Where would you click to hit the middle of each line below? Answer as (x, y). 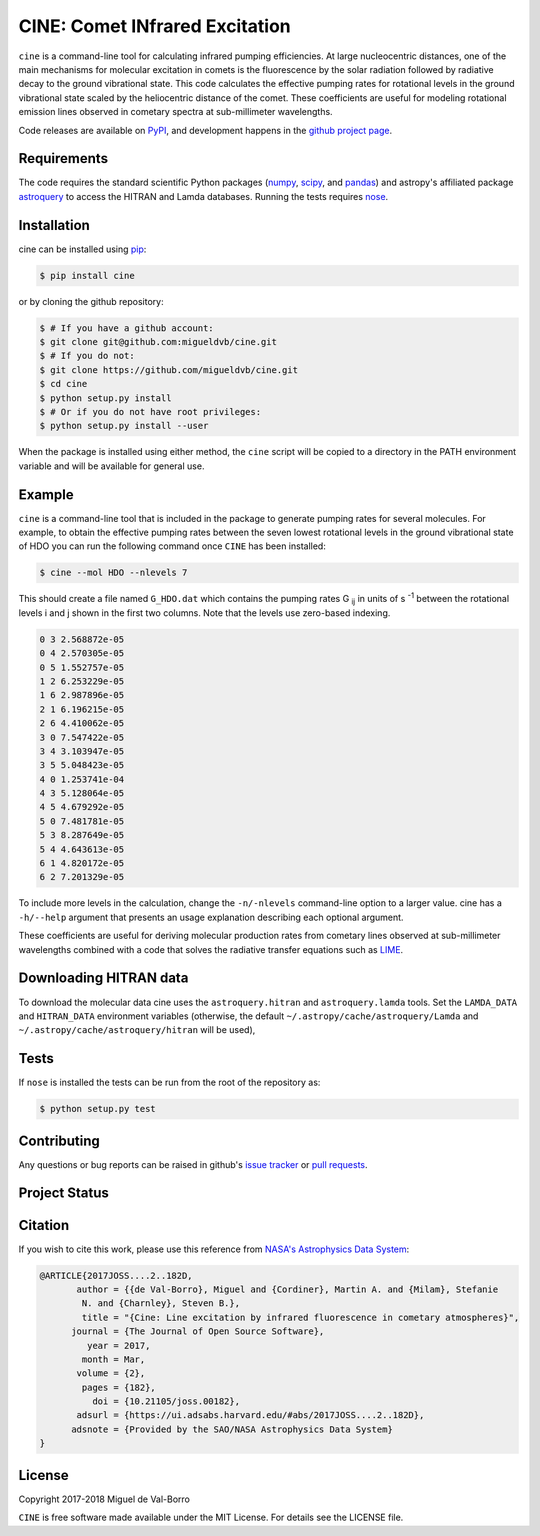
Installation (54, 225)
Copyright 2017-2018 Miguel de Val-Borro (104, 1499)
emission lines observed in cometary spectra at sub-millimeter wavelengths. (176, 112)
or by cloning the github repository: (91, 301)
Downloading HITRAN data (103, 978)
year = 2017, (118, 1345)
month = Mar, (113, 1359)
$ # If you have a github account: (126, 328)
